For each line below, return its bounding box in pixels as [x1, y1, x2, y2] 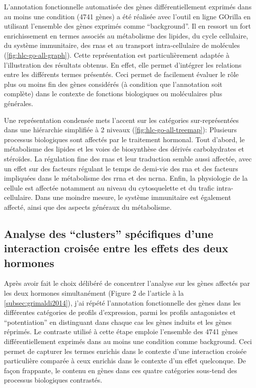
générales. [4, 98, 34, 108]
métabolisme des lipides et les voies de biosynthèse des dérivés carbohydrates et [4, 144, 244, 154]
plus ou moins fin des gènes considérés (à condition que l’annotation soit [4, 78, 222, 89]
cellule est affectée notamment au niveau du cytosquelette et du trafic [4, 182, 215, 193]
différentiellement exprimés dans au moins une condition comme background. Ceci [4, 336, 252, 347]
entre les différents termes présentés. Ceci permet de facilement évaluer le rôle [4, 69, 239, 79]
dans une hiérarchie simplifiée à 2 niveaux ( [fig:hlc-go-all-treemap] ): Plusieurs [4, 124, 237, 135]
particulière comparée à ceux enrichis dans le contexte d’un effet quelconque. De [4, 355, 246, 366]
